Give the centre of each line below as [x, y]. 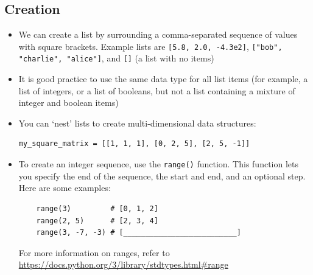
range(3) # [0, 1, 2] [97, 208]
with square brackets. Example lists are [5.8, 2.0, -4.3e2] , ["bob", [150, 46]
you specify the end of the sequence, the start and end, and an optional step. [162, 176]
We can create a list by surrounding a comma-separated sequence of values [158, 34]
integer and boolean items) [69, 103]
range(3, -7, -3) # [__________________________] [139, 233]
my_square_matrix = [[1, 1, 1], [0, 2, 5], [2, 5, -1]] [134, 144]
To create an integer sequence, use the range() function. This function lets [159, 164]
